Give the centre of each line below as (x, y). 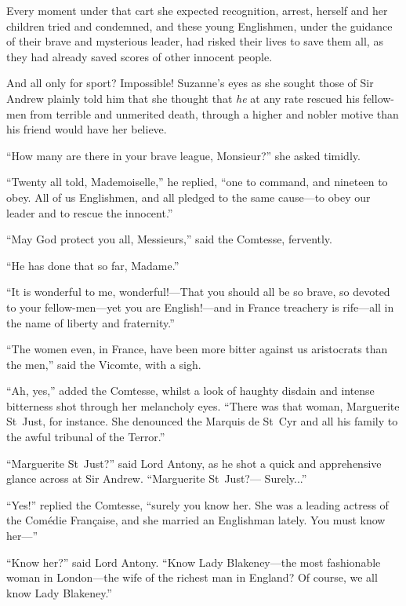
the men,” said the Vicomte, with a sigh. (104, 364)
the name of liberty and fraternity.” (91, 322)
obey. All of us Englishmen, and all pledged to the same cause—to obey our (188, 197)
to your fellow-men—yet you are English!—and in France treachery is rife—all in (200, 307)
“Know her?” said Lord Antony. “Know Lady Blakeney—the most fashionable (194, 562)
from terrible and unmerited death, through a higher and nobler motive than (214, 113)
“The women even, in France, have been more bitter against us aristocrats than (197, 349)
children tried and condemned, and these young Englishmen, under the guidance (199, 26)
